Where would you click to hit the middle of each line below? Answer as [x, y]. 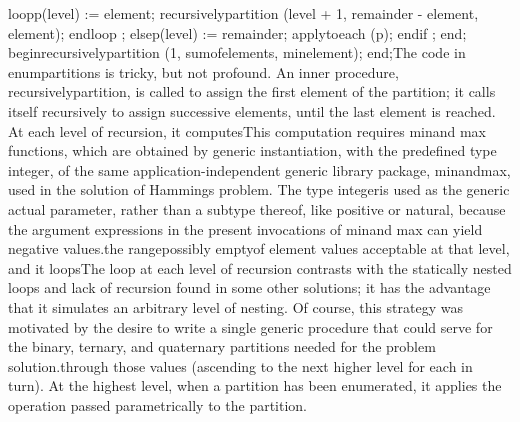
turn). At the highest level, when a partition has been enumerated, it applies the [255, 385]
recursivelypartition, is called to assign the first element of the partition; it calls [252, 91]
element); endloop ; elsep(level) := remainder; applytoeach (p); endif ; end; [237, 32]
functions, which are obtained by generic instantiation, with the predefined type [252, 150]
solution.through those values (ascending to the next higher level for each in [240, 365]
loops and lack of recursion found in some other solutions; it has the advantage [249, 287]
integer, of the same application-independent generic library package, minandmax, [259, 169]
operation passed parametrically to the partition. [158, 404]
